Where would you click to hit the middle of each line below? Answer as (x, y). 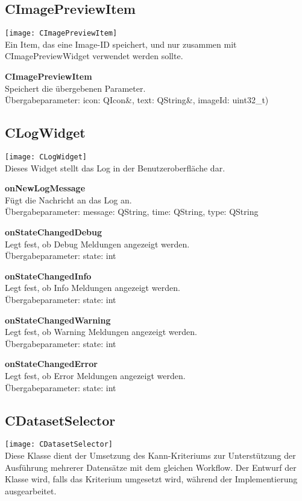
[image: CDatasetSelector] (59, 445)
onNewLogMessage (45, 188)
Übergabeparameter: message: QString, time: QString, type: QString (132, 212)
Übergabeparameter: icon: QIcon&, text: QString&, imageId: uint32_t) (137, 100)
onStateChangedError (51, 364)
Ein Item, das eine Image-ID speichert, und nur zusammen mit (121, 44)
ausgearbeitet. (31, 490)
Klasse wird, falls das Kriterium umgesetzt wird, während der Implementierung (151, 479)
